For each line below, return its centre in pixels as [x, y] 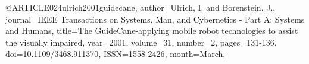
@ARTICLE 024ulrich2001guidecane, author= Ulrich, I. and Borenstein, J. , [141, 7]
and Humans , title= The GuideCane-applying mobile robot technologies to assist [152, 31]
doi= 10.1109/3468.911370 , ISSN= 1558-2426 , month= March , [116, 54]
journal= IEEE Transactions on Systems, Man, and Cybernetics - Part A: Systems [155, 19]
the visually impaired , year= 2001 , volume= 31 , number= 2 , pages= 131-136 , [141, 42]
